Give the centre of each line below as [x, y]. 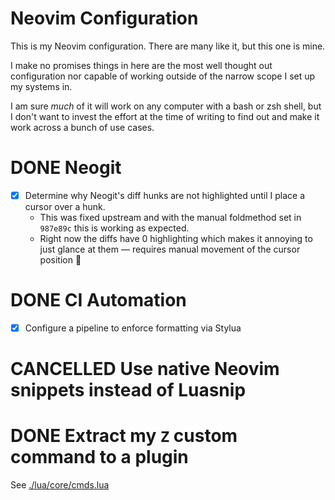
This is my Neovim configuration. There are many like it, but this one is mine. [168, 46]
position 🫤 [60, 259]
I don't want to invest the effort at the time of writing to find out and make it [165, 116]
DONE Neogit [66, 168]
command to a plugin [99, 457]
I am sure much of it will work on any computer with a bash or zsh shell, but [166, 106]
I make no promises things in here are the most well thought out [141, 65]
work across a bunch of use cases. [82, 127]
